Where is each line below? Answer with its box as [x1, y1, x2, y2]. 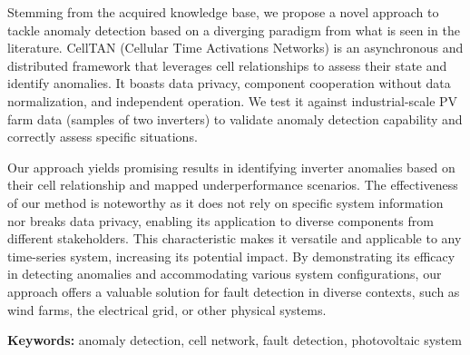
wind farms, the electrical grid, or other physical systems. [7, 300, 327, 319]
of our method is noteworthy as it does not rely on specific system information [7, 192, 444, 212]
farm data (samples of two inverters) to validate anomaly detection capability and [7, 109, 463, 128]
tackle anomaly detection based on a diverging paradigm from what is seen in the [7, 20, 460, 39]
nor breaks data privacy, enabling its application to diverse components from [7, 211, 434, 230]
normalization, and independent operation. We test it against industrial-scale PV [7, 91, 458, 110]
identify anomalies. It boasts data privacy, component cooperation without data [7, 74, 451, 93]
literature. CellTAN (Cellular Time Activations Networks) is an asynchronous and [7, 38, 464, 57]
